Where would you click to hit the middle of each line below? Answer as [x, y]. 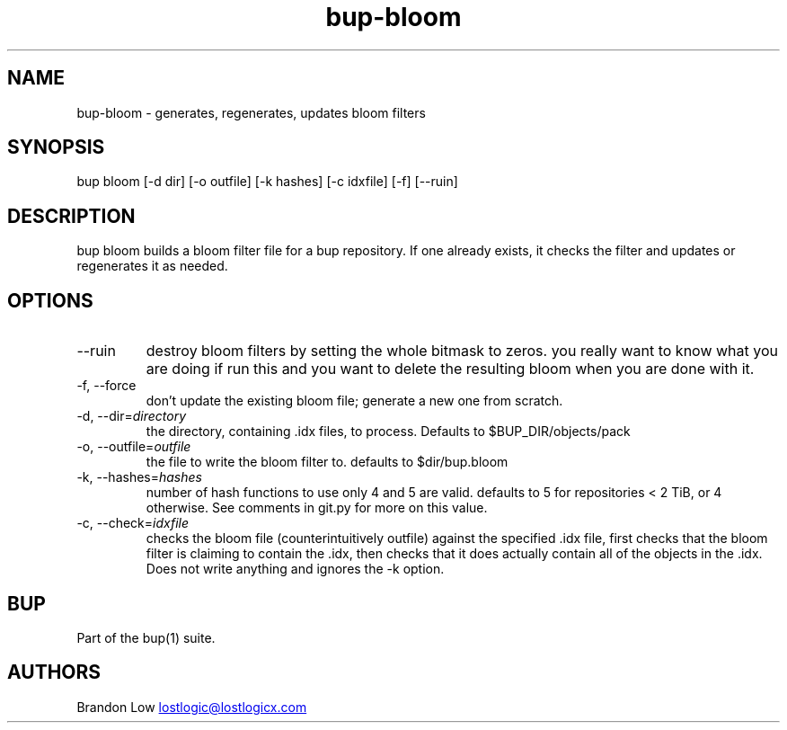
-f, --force [106, 386]
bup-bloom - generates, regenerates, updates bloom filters [251, 112]
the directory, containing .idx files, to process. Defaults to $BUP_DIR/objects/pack [388, 432]
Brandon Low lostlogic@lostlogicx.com [192, 707]
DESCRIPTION [71, 216]
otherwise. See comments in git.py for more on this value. [317, 508]
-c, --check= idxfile [133, 523]
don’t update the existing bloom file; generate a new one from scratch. [354, 401]
